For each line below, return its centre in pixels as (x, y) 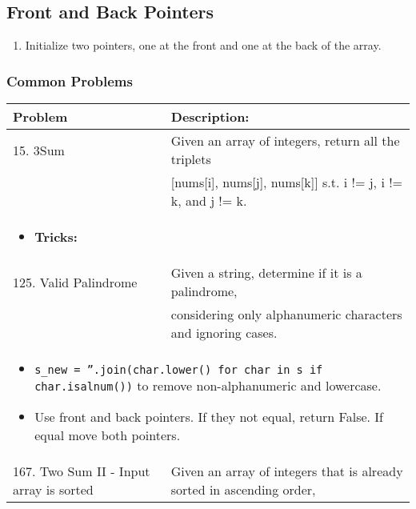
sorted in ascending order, (243, 490)
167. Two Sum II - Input (82, 471)
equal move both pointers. (108, 435)
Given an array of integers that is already (287, 471)
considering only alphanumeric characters (286, 315)
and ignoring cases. (224, 333)
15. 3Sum (39, 150)
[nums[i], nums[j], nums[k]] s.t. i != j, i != (287, 182)
